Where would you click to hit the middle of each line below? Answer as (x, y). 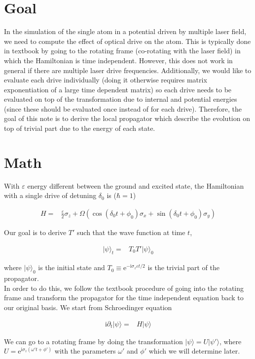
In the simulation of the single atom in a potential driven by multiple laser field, (125, 31)
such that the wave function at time (131, 232)
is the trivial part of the (184, 267)
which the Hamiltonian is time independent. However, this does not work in (118, 60)
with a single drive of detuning (50, 195)
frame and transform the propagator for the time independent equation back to (124, 298)
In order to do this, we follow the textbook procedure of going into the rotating (124, 288)
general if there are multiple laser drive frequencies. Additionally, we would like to (128, 70)
